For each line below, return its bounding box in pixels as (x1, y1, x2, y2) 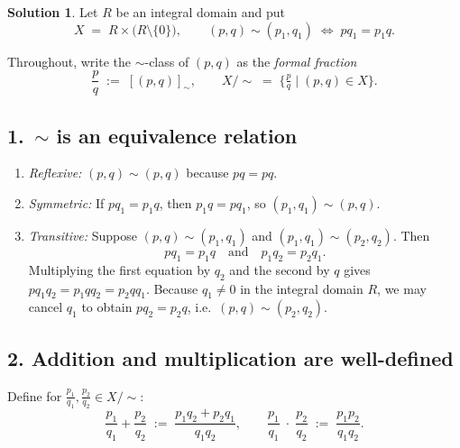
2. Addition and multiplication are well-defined (7, 343, 454, 371)
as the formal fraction (236, 51, 357, 70)
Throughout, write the (7, 51, 131, 70)
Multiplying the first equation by (28, 260, 211, 279)
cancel (28, 297, 63, 316)
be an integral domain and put (115, 3, 286, 21)
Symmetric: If (28, 194, 105, 213)
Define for (7, 386, 62, 405)
